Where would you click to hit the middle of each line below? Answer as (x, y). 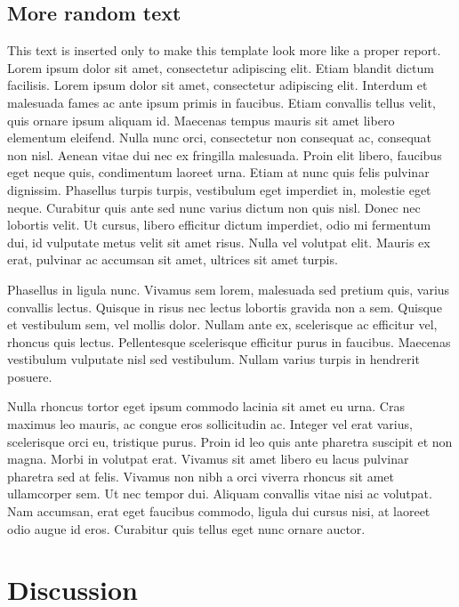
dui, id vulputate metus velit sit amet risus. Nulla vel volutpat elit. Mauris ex (219, 242)
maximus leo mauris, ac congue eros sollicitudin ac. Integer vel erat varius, (210, 424)
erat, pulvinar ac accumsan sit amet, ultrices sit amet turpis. (173, 259)
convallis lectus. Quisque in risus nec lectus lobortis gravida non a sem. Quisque (225, 307)
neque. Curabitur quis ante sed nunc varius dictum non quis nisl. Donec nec (214, 207)
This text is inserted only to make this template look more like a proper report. (224, 50)
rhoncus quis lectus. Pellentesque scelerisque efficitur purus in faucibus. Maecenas (229, 341)
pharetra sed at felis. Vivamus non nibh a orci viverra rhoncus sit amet (201, 476)
